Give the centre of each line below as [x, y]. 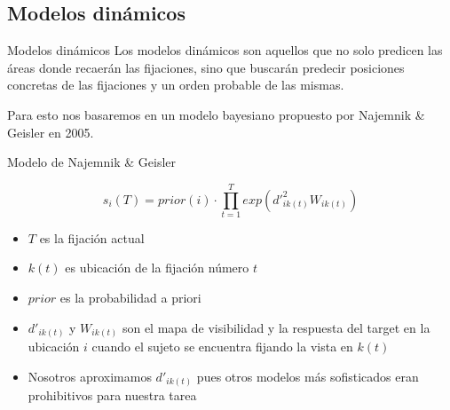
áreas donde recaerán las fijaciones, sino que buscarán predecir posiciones [206, 67]
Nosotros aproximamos [90, 376]
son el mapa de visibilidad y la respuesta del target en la [276, 327]
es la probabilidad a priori [130, 298]
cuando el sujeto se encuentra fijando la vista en [222, 347]
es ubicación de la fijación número [157, 268]
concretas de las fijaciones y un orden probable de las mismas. [176, 85]
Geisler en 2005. [51, 132]
